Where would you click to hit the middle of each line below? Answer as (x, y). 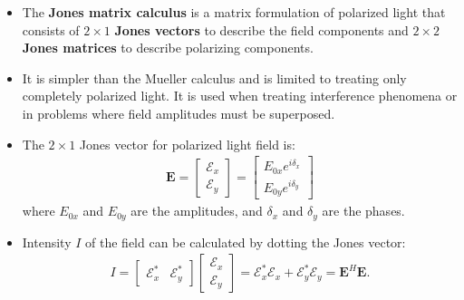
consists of (51, 29)
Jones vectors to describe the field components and (261, 29)
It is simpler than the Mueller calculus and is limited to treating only (214, 77)
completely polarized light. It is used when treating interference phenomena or (240, 96)
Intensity (47, 242)
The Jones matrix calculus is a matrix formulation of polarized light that (234, 12)
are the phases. (363, 211)
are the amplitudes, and (197, 211)
